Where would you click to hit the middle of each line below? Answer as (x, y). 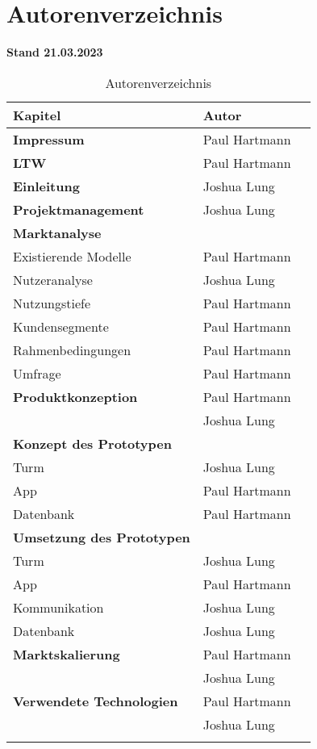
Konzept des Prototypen (92, 443)
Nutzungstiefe (52, 303)
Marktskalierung (67, 654)
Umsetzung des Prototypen (102, 537)
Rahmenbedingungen (72, 349)
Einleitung (46, 186)
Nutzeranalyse (53, 279)
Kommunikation (58, 607)
